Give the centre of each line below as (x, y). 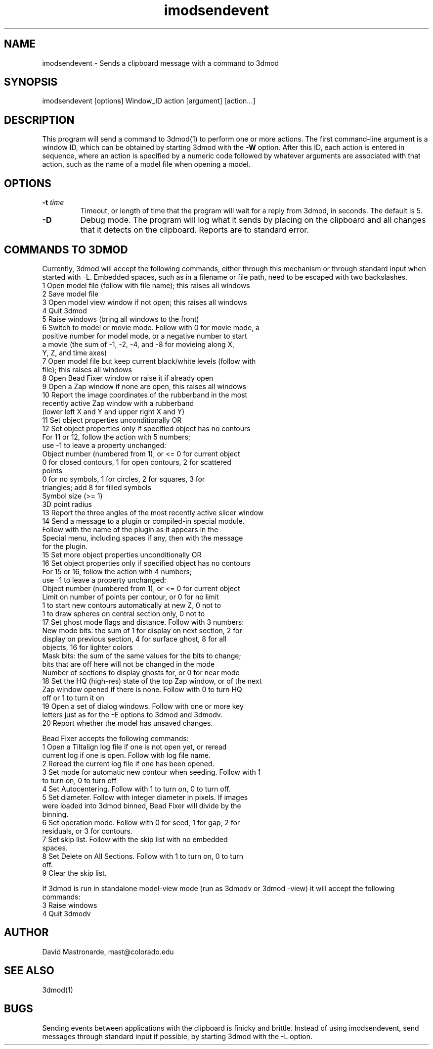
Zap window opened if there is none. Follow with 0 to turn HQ (142, 689)
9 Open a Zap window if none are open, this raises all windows (144, 386)
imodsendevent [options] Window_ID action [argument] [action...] (149, 101)
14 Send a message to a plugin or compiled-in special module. (143, 521)
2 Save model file (70, 294)
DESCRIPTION (39, 120)
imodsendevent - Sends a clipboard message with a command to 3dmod (161, 63)
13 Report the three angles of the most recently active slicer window (153, 512)
